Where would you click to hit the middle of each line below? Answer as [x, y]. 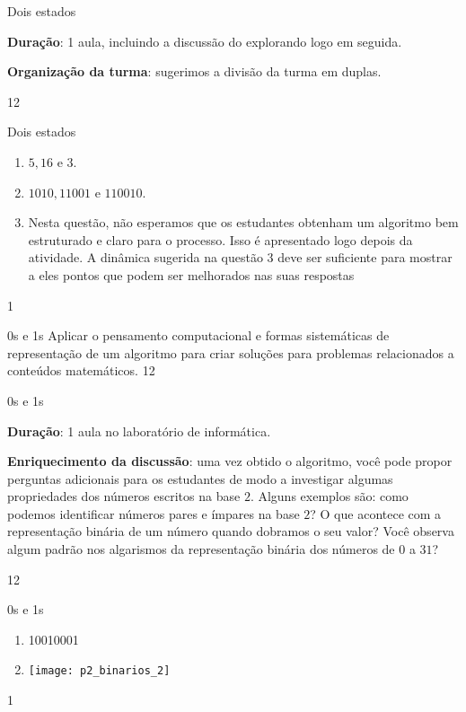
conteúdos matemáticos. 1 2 [81, 370]
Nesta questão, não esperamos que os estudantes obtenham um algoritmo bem [243, 222]
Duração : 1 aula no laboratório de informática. [139, 431]
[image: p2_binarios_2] [99, 671]
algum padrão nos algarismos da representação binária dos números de [201, 549]
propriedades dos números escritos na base [124, 496]
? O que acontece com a [376, 513]
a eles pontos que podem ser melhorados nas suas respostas [191, 274]
